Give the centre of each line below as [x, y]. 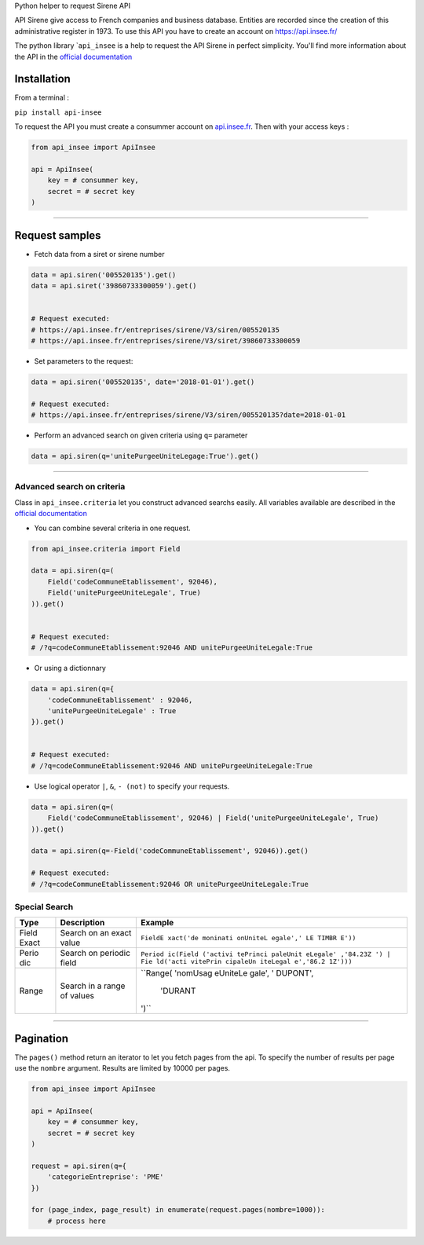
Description [82, 923]
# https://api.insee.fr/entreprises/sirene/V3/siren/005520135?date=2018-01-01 [188, 415]
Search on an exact [96, 933]
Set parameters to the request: [84, 361]
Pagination [42, 1038]
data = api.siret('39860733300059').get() [114, 286]
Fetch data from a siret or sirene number [99, 254]
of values [77, 996]
